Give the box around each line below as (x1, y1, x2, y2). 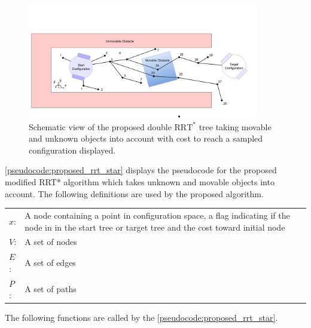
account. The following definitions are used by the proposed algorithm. (5, 187, 264, 200)
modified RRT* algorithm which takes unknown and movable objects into (5, 176, 275, 188)
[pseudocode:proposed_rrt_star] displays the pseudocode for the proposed (5, 164, 277, 176)
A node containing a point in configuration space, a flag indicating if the (25, 209, 290, 221)
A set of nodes (25, 235, 77, 248)
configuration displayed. (29, 143, 116, 156)
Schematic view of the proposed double (29, 120, 172, 133)
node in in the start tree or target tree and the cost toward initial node (25, 220, 285, 233)
